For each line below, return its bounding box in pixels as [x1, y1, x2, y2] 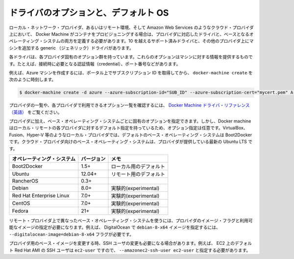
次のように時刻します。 [9, 76, 56, 83]
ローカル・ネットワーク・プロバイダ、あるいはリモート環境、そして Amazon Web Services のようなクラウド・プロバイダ [9, 24, 254, 30]
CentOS [12, 200, 30, 207]
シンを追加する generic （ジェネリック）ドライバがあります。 [9, 45, 134, 51]
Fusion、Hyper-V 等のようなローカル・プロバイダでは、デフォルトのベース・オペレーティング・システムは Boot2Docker [9, 132, 252, 138]
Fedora [12, 207, 29, 214]
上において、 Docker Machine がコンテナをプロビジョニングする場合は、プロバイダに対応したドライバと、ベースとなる [9, 31, 250, 37]
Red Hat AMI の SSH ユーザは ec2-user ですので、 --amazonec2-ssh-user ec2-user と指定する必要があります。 [14, 247, 251, 253]
